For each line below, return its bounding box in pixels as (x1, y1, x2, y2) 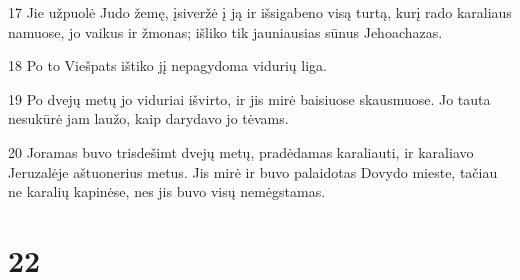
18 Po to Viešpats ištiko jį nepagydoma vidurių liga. (8, 55, 327, 76)
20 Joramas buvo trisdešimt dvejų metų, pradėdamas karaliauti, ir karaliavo (8, 141, 474, 162)
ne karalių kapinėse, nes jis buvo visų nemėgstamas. (8, 181, 326, 202)
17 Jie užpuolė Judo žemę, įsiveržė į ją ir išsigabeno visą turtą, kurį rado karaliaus (8, 2, 512, 22)
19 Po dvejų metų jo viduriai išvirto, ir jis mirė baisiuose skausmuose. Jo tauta (8, 88, 491, 109)
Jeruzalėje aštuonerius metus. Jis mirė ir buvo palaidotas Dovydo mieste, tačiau (8, 161, 498, 182)
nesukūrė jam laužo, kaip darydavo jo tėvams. (8, 108, 289, 129)
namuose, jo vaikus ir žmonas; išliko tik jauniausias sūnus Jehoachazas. (8, 21, 443, 42)
